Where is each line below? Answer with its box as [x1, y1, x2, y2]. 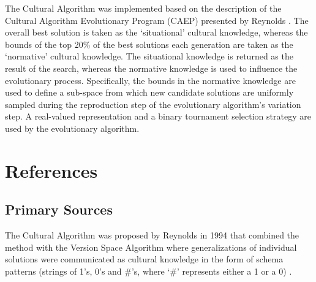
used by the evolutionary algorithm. [5, 121, 140, 134]
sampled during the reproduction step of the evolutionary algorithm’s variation [5, 97, 301, 110]
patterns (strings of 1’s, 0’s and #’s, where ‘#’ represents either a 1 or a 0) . [5, 264, 292, 277]
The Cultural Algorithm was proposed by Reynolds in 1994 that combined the [5, 229, 299, 242]
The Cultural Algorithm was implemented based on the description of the [5, 2, 282, 14]
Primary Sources [5, 200, 113, 219]
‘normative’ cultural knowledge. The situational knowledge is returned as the [5, 50, 293, 63]
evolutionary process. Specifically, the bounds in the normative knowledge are [5, 74, 296, 86]
